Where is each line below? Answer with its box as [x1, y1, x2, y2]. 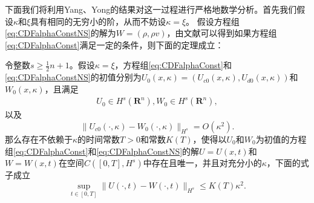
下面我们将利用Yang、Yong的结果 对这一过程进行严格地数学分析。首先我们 [5, 3, 297, 15]
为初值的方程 [255, 133, 307, 146]
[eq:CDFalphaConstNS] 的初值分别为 [5, 71, 142, 83]
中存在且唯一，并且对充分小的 [143, 156, 262, 169]
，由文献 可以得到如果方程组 [166, 27, 277, 39]
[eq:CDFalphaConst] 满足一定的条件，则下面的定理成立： [5, 38, 224, 51]
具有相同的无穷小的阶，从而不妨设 [30, 14, 166, 27]
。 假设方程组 [186, 14, 240, 27]
